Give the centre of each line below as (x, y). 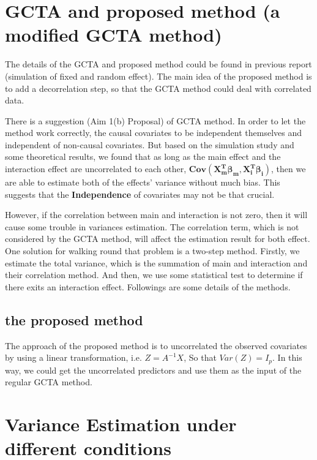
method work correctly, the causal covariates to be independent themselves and (153, 133)
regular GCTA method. (49, 382)
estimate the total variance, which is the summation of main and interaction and (156, 262)
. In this (287, 357)
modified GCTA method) (114, 35)
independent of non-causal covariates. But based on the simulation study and (150, 144)
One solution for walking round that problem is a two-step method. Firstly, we (152, 251)
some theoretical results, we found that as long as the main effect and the (143, 156)
